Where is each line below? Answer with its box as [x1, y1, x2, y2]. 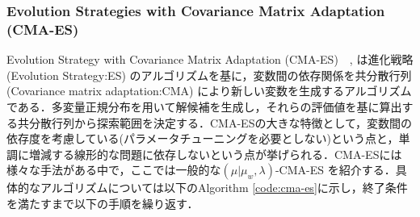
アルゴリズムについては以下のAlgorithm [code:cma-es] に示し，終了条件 [40, 179, 408, 196]
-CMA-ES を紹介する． [275, 161, 396, 178]
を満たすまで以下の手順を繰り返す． [6, 194, 199, 211]
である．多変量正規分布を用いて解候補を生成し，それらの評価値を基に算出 [6, 98, 402, 115]
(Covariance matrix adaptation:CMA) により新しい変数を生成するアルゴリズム [6, 82, 412, 99]
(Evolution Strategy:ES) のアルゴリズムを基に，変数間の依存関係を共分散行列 [6, 66, 412, 83]
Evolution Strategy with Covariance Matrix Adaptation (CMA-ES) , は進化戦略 [6, 51, 414, 68]
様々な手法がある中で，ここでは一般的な [6, 161, 221, 178]
